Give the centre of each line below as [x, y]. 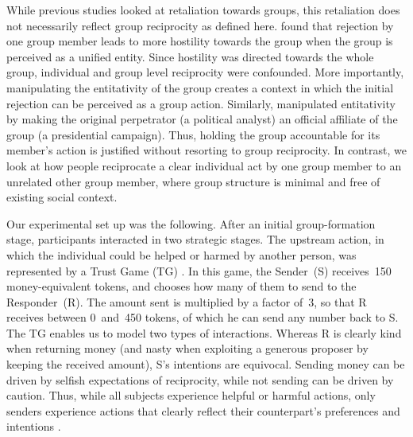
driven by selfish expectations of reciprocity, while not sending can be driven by [200, 379]
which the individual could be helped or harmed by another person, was [181, 254]
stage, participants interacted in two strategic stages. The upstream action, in [195, 239]
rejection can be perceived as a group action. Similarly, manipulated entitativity [201, 103]
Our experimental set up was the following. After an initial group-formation [191, 223]
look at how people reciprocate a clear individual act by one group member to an [204, 165]
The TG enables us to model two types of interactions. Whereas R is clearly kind [204, 332]
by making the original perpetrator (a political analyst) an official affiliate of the [202, 119]
